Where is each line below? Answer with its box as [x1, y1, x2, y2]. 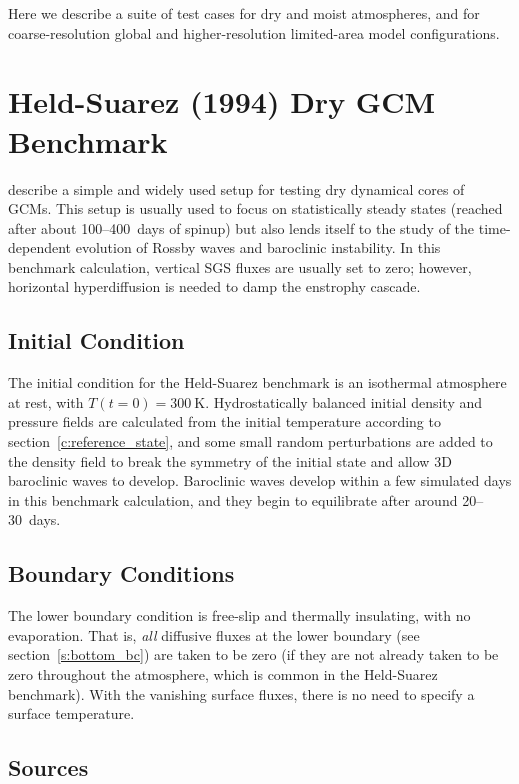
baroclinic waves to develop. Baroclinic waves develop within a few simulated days [8, 470, 512, 491]
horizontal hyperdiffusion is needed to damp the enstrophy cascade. [8, 276, 421, 297]
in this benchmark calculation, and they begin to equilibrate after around [8, 489, 458, 510]
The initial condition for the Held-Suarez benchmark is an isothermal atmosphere [8, 372, 507, 393]
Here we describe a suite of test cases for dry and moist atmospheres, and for [8, 3, 480, 23]
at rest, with [8, 391, 84, 412]
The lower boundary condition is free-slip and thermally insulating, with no [8, 605, 471, 626]
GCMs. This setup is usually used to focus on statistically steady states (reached [8, 198, 503, 219]
